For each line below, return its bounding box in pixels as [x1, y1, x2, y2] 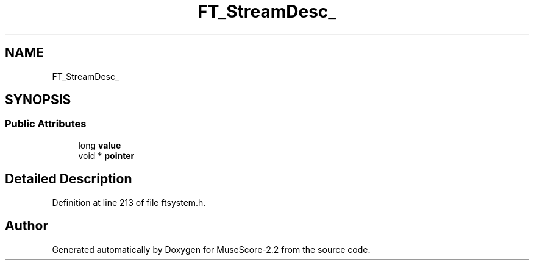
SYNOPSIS [5, 92, 71, 108]
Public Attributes [5, 118, 87, 130]
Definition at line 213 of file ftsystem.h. [52, 197, 206, 208]
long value [78, 140, 121, 150]
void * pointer [78, 150, 135, 161]
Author [5, 218, 48, 234]
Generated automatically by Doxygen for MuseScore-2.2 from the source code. [52, 244, 371, 255]
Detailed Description [5, 171, 132, 187]
